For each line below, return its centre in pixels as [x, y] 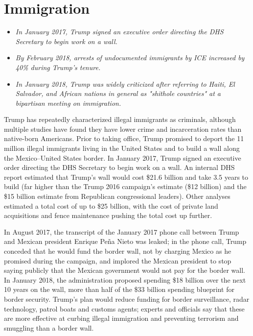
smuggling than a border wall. [49, 327]
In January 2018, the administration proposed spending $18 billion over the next [125, 279]
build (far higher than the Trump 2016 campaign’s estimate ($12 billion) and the [125, 186]
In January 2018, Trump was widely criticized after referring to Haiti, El [125, 84]
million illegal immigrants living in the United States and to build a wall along [122, 148]
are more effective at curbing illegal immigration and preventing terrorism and [121, 318]
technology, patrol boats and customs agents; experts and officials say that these [124, 308]
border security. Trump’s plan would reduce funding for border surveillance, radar [127, 299]
